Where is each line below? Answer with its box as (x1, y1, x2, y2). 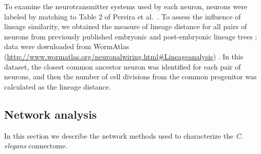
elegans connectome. (4, 140, 68, 151)
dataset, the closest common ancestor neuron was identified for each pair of (4, 61, 241, 72)
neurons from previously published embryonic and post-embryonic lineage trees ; (4, 31, 257, 41)
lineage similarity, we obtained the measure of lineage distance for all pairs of (4, 21, 247, 32)
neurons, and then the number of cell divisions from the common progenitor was (4, 71, 257, 82)
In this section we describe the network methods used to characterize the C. (4, 130, 244, 141)
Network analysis (4, 106, 97, 122)
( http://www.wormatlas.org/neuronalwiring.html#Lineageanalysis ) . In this (4, 51, 244, 61)
